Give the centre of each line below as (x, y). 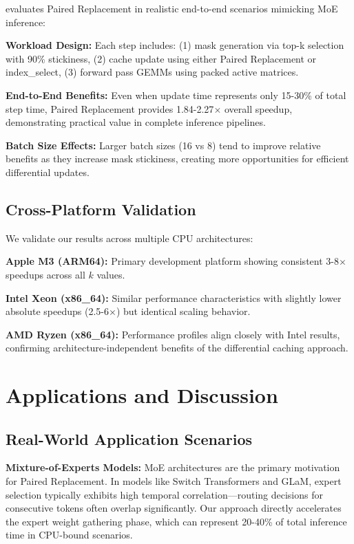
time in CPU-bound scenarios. (69, 535)
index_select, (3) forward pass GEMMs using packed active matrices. (152, 72)
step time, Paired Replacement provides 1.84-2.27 (110, 108)
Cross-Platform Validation (101, 209)
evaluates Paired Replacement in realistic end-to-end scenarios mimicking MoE (172, 8)
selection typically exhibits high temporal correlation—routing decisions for (164, 494)
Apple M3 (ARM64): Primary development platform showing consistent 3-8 (172, 261)
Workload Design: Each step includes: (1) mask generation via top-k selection (175, 45)
